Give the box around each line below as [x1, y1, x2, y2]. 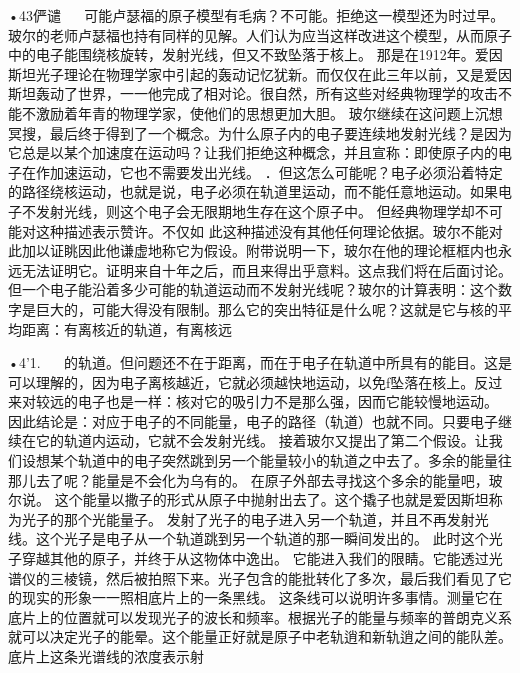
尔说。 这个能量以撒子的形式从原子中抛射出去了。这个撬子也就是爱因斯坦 [8, 489, 489, 510]
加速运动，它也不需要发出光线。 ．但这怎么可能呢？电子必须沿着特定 [49, 161, 503, 182]
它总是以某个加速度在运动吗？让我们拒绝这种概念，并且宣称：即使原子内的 [8, 142, 498, 163]
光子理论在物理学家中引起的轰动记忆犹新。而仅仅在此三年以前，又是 [35, 63, 484, 84]
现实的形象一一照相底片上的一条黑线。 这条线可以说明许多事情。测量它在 [21, 587, 503, 608]
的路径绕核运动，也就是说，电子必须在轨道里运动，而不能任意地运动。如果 [8, 181, 498, 202]
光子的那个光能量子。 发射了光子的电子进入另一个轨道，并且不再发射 [21, 508, 475, 529]
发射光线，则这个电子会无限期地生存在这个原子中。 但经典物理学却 [35, 200, 475, 221]
